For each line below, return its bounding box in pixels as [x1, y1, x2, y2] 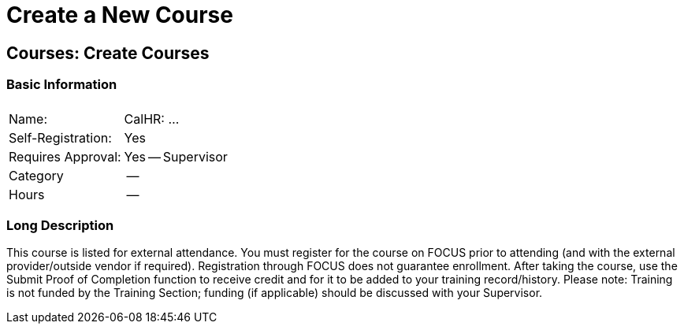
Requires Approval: [9, 148, 121, 165]
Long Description [6, 217, 114, 233]
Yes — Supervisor [124, 148, 228, 165]
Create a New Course [6, 2, 233, 28]
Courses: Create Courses [6, 43, 210, 63]
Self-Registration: [9, 129, 112, 146]
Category [9, 167, 64, 184]
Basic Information [6, 76, 117, 93]
